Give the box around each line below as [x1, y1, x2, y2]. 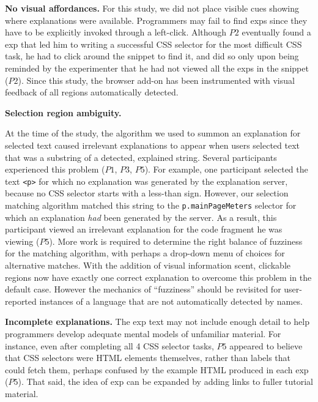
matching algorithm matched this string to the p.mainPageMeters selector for [5, 198, 297, 211]
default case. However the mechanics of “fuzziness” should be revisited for [5, 283, 281, 296]
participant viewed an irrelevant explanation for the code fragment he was [5, 223, 283, 236]
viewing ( [5, 234, 40, 247]
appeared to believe [229, 339, 303, 352]
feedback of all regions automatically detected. [5, 86, 179, 99]
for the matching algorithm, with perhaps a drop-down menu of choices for [5, 247, 285, 259]
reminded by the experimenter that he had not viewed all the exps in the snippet [5, 61, 309, 74]
